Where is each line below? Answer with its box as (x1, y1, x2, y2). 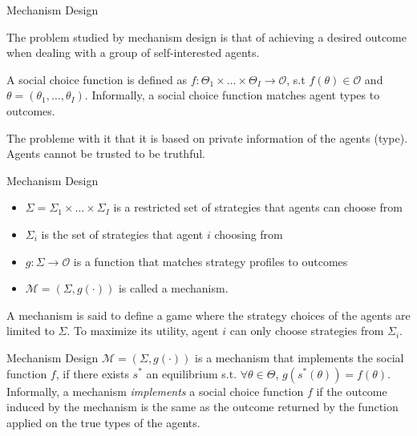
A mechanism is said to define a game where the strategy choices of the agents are (6, 306, 411, 323)
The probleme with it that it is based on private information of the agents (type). (6, 129, 408, 146)
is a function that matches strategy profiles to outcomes (73, 252, 348, 269)
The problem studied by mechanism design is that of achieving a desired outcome (6, 28, 407, 45)
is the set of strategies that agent (41, 225, 204, 242)
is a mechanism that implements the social (195, 349, 404, 365)
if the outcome (316, 382, 387, 399)
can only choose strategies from (229, 322, 384, 339)
